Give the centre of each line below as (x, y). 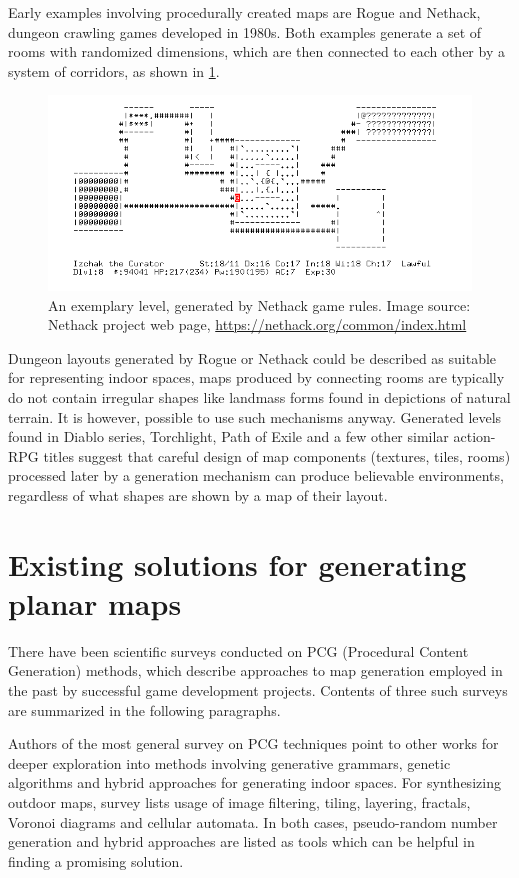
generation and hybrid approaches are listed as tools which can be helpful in (241, 841)
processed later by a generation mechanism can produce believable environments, (256, 475)
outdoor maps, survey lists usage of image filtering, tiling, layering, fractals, (239, 801)
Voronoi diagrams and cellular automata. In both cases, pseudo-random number (253, 821)
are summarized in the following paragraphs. (144, 709)
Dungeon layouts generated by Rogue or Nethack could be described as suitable (252, 357)
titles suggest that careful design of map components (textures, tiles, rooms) (277, 455)
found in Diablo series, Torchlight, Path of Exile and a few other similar (228, 436)
